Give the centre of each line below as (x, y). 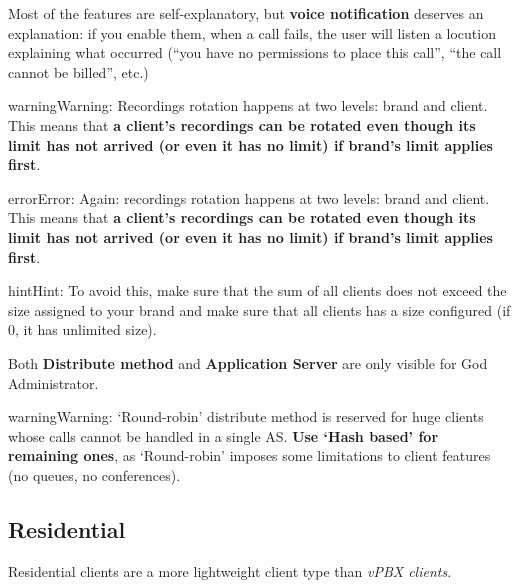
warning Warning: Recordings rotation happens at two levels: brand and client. (248, 105)
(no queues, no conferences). (94, 474)
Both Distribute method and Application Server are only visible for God (248, 362)
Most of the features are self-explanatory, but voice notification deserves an (246, 13)
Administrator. (53, 382)
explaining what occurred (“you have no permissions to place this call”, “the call (255, 52)
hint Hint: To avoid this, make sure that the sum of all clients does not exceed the (257, 290)
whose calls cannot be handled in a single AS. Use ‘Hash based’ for (223, 435)
